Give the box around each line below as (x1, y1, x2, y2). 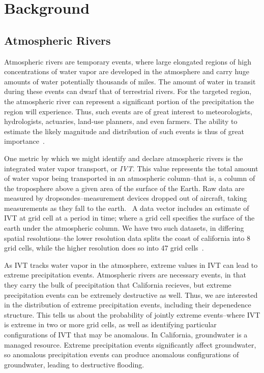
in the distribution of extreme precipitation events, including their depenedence (4, 299, 251, 310)
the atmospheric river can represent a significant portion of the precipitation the (4, 96, 254, 106)
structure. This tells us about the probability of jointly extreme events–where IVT (4, 309, 260, 320)
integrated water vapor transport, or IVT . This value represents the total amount (4, 163, 258, 173)
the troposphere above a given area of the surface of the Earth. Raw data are (4, 182, 245, 193)
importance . (4, 136, 45, 146)
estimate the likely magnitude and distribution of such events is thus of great (4, 126, 244, 136)
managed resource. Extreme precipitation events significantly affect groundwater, (4, 339, 256, 350)
